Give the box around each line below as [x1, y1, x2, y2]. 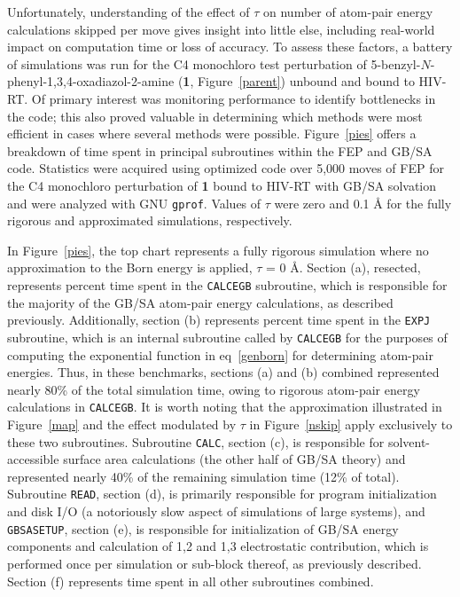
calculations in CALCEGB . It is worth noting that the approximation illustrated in [7, 397, 442, 416]
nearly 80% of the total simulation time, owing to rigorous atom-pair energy [7, 380, 420, 398]
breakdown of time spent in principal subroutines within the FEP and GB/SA [7, 141, 433, 160]
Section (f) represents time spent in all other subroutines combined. [7, 571, 374, 590]
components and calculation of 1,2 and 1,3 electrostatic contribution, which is [7, 537, 429, 555]
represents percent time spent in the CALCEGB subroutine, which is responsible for [7, 275, 448, 294]
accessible [7, 450, 59, 468]
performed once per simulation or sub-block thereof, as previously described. [7, 554, 422, 572]
